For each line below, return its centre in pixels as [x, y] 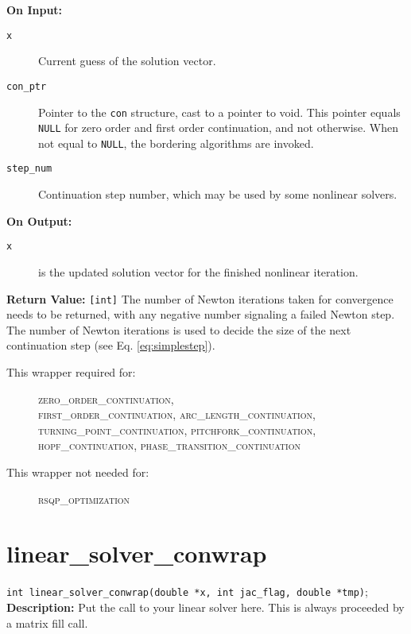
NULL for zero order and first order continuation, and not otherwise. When [219, 128]
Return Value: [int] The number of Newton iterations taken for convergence [200, 298]
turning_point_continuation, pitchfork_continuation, [177, 429]
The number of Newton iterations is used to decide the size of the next [179, 329]
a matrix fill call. [47, 622]
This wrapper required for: [71, 372]
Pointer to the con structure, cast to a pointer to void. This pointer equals [219, 112]
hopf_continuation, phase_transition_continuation [169, 445]
